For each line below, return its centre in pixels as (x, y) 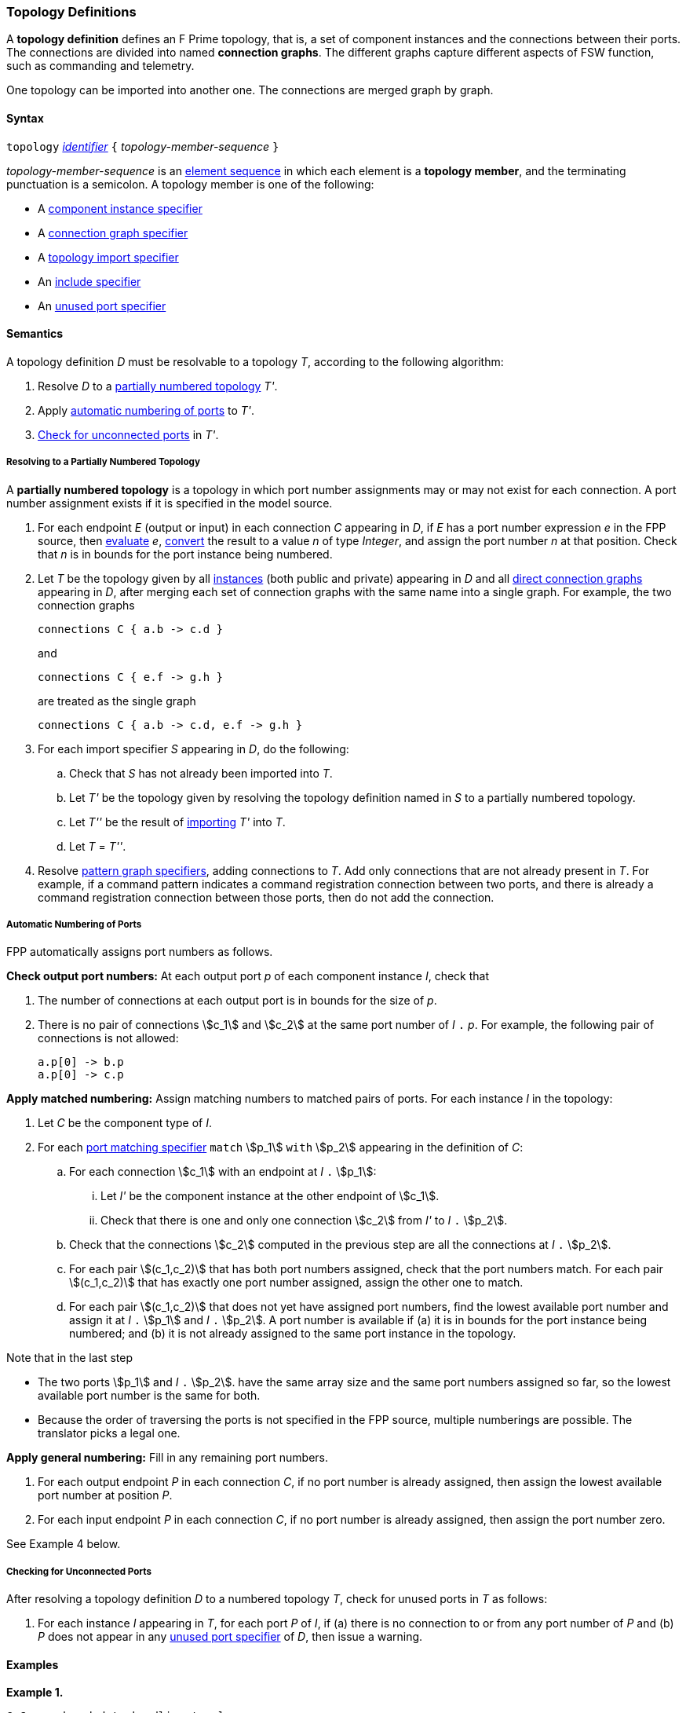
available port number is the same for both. (149, 1396)
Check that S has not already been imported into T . (201, 773)
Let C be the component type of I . (125, 1123)
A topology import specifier (108, 257)
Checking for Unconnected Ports (79, 1571)
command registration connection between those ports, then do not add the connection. (266, 897)
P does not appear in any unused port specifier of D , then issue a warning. (230, 1637)
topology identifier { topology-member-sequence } (143, 146)
